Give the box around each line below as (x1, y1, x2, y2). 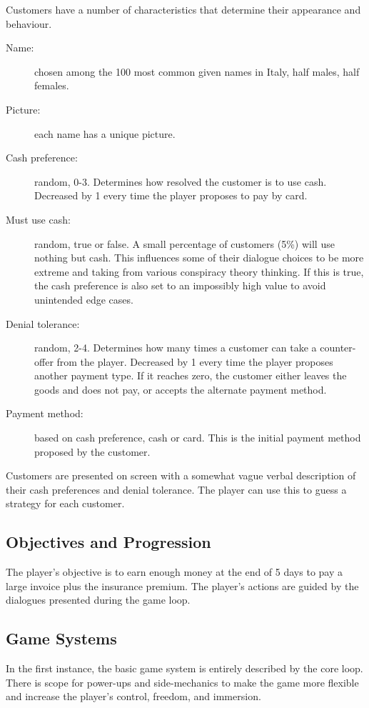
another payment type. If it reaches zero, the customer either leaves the (34, 368, 347, 383)
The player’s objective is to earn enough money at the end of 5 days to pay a (6, 564, 343, 579)
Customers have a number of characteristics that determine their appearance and (6, 2, 361, 16)
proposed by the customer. (34, 444, 151, 459)
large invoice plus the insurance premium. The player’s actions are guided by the (6, 578, 359, 593)
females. (34, 78, 69, 93)
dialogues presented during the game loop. (6, 592, 191, 607)
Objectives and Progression (6, 531, 211, 553)
